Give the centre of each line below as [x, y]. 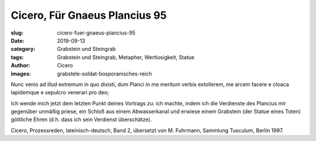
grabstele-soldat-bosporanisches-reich [104, 74]
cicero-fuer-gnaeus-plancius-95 [96, 33]
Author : [20, 66]
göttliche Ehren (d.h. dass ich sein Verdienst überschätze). [81, 119]
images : [21, 74]
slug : [17, 33]
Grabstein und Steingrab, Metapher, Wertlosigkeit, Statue [126, 57]
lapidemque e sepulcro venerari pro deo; [60, 92]
